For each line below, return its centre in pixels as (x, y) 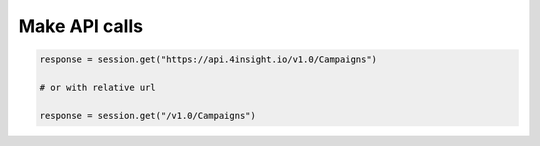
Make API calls (81, 26)
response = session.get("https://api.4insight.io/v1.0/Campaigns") (208, 59)
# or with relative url (98, 87)
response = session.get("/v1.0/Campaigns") (148, 115)
